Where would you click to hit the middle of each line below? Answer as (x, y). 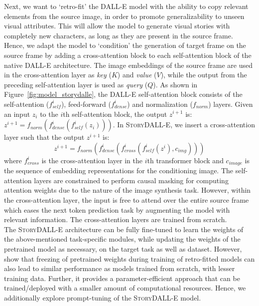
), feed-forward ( (86, 104)
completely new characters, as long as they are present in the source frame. (119, 35)
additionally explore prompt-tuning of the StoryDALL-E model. (103, 297)
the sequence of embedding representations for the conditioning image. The (119, 170)
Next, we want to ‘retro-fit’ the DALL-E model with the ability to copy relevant (126, 6)
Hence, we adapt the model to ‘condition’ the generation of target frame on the (125, 45)
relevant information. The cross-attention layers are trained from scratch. (116, 219)
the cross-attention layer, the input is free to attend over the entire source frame (127, 199)
